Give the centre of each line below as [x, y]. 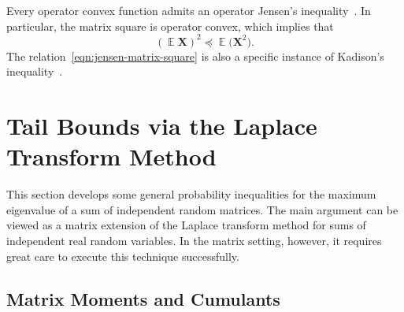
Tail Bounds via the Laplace [162, 126]
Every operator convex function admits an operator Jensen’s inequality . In [189, 10]
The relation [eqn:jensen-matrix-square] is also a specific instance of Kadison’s [195, 56]
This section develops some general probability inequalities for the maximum [191, 194]
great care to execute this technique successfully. [123, 256]
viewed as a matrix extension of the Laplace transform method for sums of [186, 225]
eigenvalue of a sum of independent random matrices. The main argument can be [202, 209]
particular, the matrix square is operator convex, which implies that [170, 26]
